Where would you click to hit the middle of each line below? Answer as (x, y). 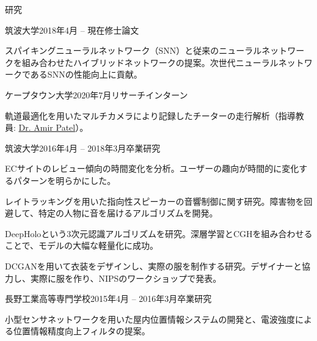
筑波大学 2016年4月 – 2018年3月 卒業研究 (83, 148)
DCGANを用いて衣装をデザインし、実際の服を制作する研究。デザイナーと (154, 266)
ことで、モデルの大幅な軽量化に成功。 (82, 245)
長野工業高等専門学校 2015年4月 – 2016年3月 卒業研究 (108, 299)
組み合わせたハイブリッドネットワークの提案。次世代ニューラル (150, 62)
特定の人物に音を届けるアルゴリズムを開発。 (128, 213)
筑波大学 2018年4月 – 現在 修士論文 (72, 30)
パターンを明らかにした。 (64, 180)
